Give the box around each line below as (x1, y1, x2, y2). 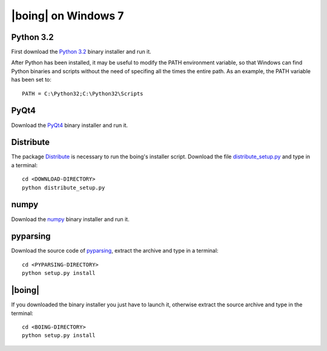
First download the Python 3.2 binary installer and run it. (11, 48, 151, 56)
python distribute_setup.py (22, 184, 105, 191)
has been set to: (11, 76, 51, 83)
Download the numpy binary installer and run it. (11, 215, 130, 223)
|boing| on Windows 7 (11, 9, 124, 22)
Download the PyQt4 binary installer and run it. (11, 121, 128, 129)
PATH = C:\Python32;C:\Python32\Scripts (22, 90, 144, 97)
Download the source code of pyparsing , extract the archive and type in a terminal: (11, 247, 219, 254)
